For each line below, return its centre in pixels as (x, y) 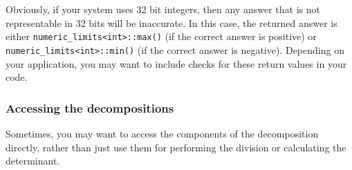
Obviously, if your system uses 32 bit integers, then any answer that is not (163, 9)
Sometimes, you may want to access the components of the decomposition (162, 133)
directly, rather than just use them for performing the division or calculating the (176, 147)
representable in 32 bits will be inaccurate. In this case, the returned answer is (172, 22)
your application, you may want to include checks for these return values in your (176, 63)
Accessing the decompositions (90, 107)
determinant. (33, 161)
